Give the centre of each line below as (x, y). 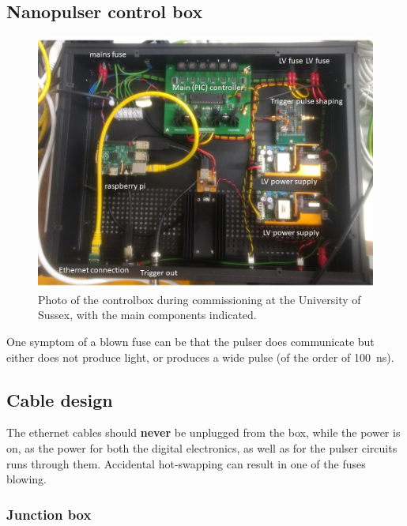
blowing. (26, 479)
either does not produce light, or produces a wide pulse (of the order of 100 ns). (200, 357)
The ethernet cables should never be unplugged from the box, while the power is (203, 432)
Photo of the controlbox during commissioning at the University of (200, 299)
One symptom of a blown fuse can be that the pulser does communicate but (190, 341)
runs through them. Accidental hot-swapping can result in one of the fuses (186, 463)
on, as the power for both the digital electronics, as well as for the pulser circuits (202, 447)
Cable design (60, 399)
